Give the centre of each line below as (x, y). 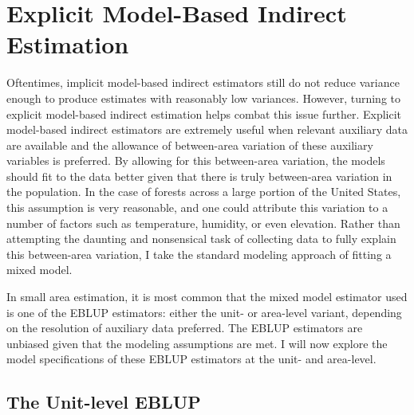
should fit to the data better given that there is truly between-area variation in (199, 176)
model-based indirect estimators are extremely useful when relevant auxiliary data (207, 129)
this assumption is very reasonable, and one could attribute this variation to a (197, 207)
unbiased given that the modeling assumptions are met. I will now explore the (197, 343)
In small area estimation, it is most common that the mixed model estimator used (207, 297)
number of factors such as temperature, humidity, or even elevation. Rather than (203, 223)
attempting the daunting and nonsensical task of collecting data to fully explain (201, 239)
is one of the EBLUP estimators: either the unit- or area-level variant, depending (204, 312)
